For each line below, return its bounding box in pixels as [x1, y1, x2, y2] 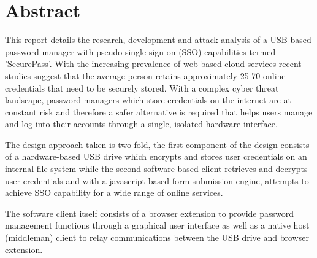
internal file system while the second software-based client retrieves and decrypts [5, 162, 308, 175]
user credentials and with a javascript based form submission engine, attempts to [5, 174, 309, 187]
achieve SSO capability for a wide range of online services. [5, 186, 223, 199]
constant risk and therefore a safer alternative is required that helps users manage [5, 105, 313, 118]
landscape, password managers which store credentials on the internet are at [5, 93, 291, 106]
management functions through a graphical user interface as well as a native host [5, 219, 310, 232]
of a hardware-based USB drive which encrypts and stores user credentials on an [5, 150, 307, 163]
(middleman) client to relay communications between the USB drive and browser [5, 231, 309, 244]
